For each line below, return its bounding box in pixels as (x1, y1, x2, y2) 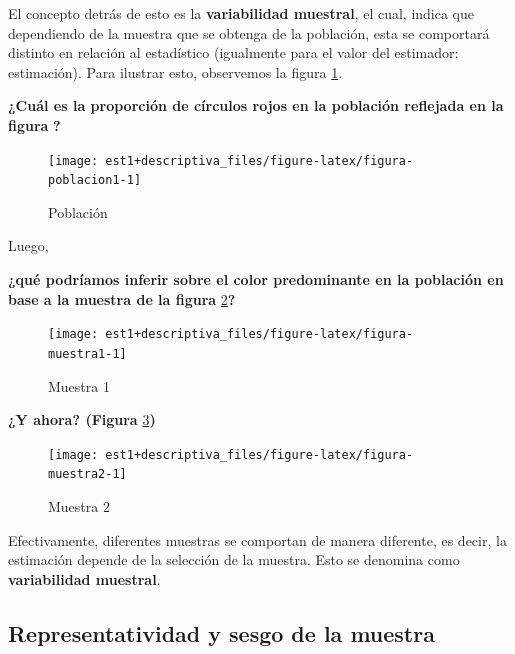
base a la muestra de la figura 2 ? (8, 288, 236, 309)
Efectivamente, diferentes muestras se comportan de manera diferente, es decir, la (8, 529, 507, 550)
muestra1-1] (48, 346, 127, 361)
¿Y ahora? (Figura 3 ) (8, 409, 156, 430)
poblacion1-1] (48, 173, 142, 188)
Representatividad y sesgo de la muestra (8, 617, 435, 648)
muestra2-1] (48, 467, 127, 482)
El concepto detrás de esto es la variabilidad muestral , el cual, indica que (8, 3, 475, 23)
